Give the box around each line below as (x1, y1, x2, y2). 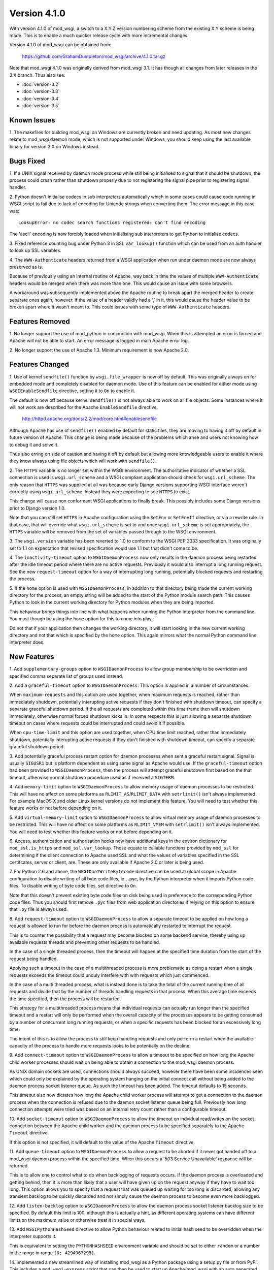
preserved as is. (9, 264, 43, 270)
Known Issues (9, 116, 55, 124)
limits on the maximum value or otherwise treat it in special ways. (9, 1217, 146, 1223)
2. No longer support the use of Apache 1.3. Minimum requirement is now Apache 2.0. (9, 347, 189, 353)
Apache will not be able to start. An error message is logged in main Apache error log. (9, 338, 189, 344)
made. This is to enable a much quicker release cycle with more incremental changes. (9, 32, 189, 38)
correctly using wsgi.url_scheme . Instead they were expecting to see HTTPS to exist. (9, 488, 190, 495)
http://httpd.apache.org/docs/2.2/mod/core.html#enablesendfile (22, 416, 157, 422)
